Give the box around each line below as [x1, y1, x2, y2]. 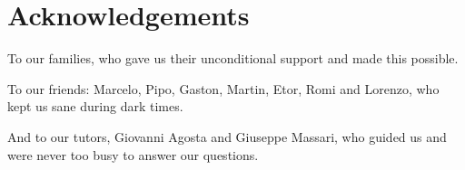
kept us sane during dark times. [7, 97, 183, 116]
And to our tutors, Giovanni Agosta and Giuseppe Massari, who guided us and [7, 127, 447, 146]
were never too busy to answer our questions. [7, 145, 259, 164]
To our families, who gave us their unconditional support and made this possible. [7, 49, 459, 68]
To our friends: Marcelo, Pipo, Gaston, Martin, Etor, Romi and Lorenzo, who [7, 79, 440, 98]
